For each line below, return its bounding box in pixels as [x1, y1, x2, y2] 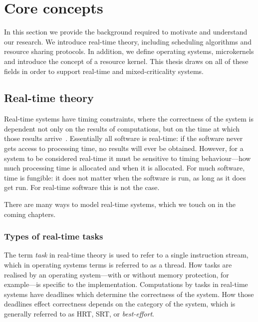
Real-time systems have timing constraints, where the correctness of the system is [4, 113, 254, 124]
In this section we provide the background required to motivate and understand [4, 26, 248, 37]
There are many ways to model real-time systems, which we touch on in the [4, 199, 236, 209]
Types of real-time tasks [4, 230, 103, 242]
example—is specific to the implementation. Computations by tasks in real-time [4, 279, 248, 289]
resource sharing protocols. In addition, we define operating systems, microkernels [4, 46, 254, 56]
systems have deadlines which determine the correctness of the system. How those [4, 288, 254, 299]
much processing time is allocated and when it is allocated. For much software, [4, 162, 245, 173]
